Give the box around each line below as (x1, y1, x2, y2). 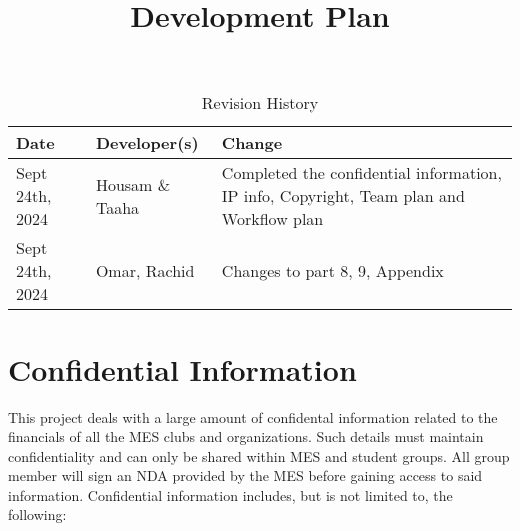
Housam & (95, 172, 171, 196)
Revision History (201, 91, 319, 115)
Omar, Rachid (95, 259, 195, 283)
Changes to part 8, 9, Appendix (221, 259, 444, 283)
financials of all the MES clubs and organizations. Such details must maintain (8, 426, 484, 447)
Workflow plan (221, 207, 324, 231)
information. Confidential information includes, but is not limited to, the (8, 484, 453, 505)
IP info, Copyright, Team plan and (221, 184, 465, 208)
